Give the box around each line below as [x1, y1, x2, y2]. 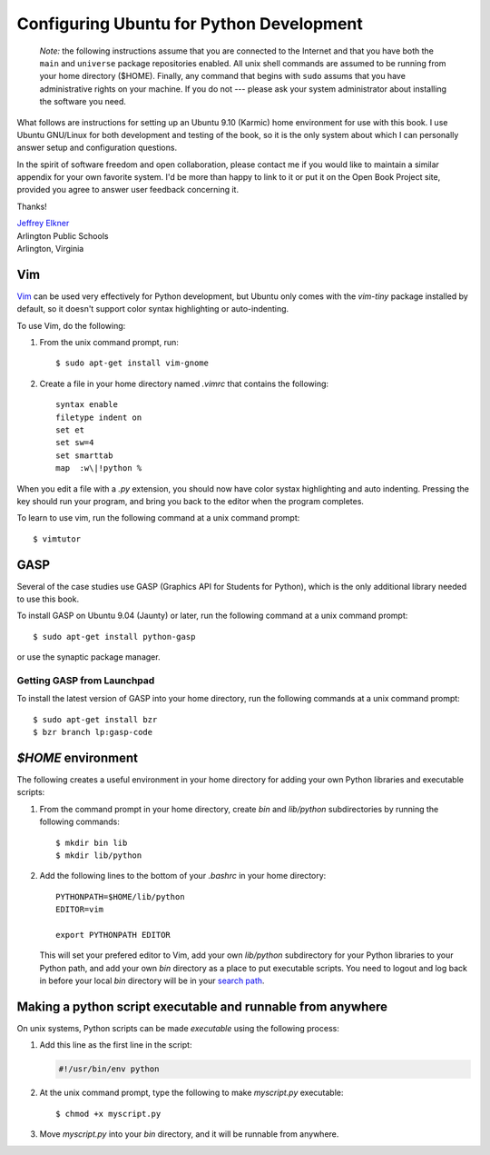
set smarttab [55, 450, 113, 461]
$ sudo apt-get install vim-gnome [55, 358, 209, 368]
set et [55, 425, 85, 435]
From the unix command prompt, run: [39, 337, 179, 348]
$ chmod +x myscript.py [55, 1109, 162, 1119]
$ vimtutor [33, 533, 82, 544]
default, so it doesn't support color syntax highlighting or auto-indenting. [16, 304, 289, 314]
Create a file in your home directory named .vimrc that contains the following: [39, 378, 329, 389]
